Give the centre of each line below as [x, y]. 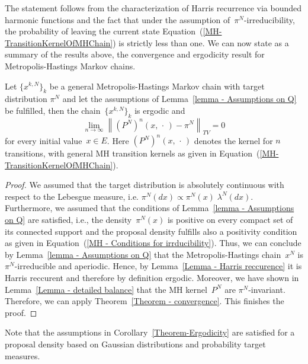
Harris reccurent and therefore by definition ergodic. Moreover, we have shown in [152, 277]
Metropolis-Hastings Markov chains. [70, 66]
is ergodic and [160, 110]
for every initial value [44, 140]
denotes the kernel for [233, 140]
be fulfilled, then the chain [53, 110]
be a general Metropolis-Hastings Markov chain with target [157, 86]
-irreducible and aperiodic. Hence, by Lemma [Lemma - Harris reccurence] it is [158, 266]
